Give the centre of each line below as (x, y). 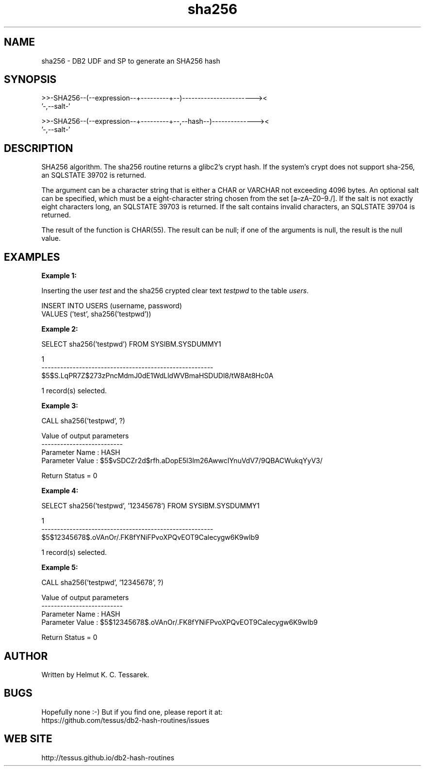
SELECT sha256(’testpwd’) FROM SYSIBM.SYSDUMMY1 (131, 344)
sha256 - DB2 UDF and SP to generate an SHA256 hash (131, 61)
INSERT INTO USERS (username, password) (112, 306)
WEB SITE (28, 739)
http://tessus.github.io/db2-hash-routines (108, 757)
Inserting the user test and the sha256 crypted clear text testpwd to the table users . (175, 291)
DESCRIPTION (39, 148)
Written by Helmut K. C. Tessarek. (95, 674)
